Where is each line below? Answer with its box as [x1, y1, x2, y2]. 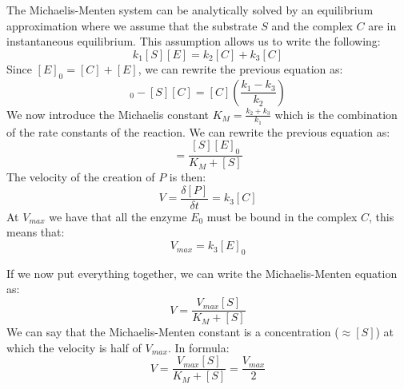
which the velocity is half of [6, 339, 142, 355]
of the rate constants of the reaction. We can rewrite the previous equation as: [6, 123, 390, 140]
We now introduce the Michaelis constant [6, 105, 209, 122]
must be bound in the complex [206, 208, 358, 224]
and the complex [271, 17, 353, 34]
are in [368, 17, 397, 34]
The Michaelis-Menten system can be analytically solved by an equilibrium [6, 2, 374, 18]
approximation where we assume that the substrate [6, 17, 258, 34]
